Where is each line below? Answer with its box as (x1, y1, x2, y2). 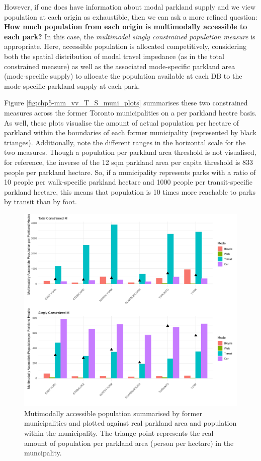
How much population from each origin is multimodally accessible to (4, 21, 247, 32)
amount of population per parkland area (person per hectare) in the (24, 437, 234, 448)
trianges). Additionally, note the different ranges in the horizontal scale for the (4, 137, 246, 147)
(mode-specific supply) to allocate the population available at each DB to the (4, 71, 242, 81)
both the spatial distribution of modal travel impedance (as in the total (4, 50, 224, 61)
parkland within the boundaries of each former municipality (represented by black (4, 127, 256, 138)
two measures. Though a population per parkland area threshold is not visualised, (4, 147, 256, 157)
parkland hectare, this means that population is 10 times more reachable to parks (4, 186, 255, 197)
